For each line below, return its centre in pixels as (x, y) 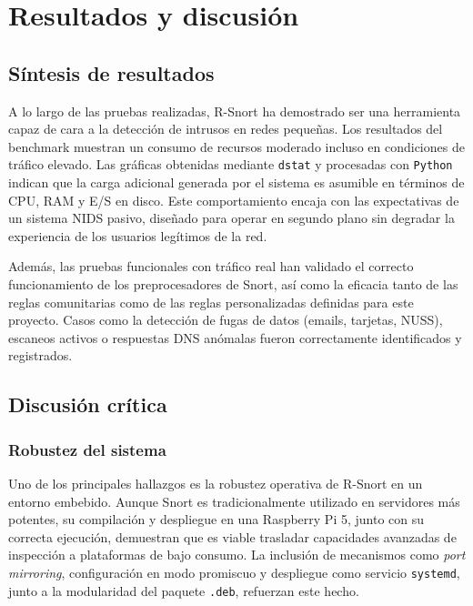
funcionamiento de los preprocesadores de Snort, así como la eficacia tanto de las (233, 283)
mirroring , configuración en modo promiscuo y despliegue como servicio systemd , (234, 572)
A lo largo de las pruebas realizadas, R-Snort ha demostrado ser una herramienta (235, 111)
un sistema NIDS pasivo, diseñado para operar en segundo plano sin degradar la (231, 218)
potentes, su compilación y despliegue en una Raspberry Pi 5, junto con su (216, 519)
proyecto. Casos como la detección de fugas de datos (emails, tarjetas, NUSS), (226, 320)
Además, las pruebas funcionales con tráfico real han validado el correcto (211, 266)
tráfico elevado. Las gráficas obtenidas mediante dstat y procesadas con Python (231, 164)
